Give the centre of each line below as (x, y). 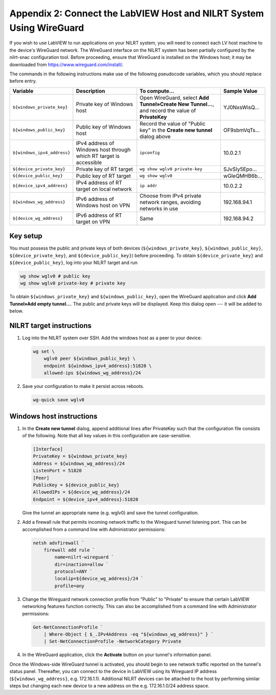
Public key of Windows (103, 127)
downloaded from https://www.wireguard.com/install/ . (66, 65)
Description (90, 91)
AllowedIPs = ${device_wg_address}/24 (82, 492)
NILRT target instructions (51, 325)
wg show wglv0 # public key (55, 276)
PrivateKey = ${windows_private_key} (80, 456)
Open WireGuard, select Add (174, 97)
